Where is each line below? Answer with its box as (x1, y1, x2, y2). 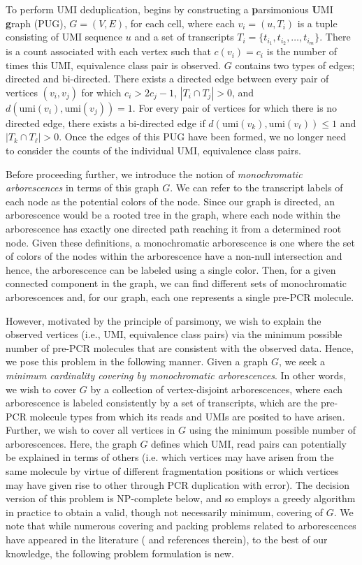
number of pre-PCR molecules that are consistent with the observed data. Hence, (6, 340, 354, 355)
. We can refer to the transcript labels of (170, 180, 343, 195)
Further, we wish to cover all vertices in (6, 423, 175, 437)
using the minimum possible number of (189, 423, 356, 437)
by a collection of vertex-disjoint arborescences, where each (90, 381, 342, 396)
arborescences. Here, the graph (6, 436, 137, 450)
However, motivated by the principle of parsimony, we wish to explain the (6, 313, 321, 328)
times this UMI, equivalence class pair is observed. (6, 57, 222, 72)
